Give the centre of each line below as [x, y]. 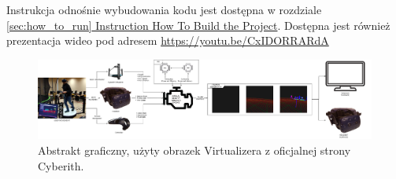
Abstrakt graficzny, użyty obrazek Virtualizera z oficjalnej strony [194, 150]
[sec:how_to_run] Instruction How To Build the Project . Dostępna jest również [198, 25]
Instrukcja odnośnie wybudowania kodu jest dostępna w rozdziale [164, 9]
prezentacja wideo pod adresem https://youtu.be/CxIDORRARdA [168, 40]
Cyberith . [61, 165]
